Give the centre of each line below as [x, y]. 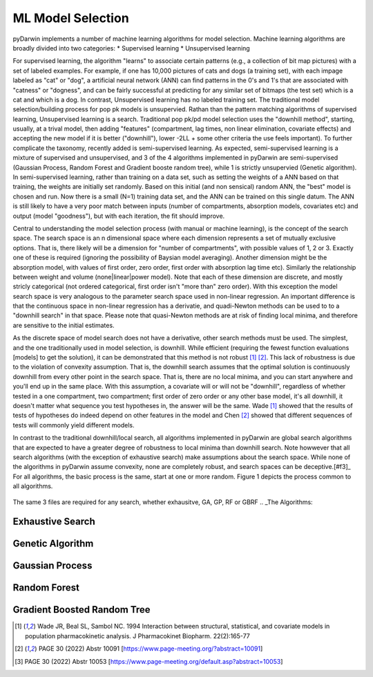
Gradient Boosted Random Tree [82, 610]
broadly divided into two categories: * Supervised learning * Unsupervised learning [131, 48]
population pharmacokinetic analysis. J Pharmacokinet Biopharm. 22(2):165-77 [137, 636]
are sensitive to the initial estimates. [64, 325]
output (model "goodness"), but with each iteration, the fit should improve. [119, 216]
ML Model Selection [71, 18]
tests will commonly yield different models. [74, 425]
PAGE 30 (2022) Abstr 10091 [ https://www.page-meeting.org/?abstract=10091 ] [151, 649]
